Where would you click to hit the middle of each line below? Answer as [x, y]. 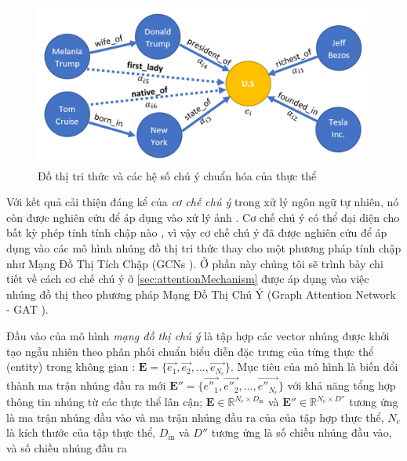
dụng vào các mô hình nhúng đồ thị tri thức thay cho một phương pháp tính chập [204, 248]
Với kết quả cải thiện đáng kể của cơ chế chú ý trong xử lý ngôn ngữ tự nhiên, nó [203, 202]
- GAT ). [27, 309]
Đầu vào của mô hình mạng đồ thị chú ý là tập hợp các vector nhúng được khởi [198, 336]
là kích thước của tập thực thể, [81, 432]
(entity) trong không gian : [71, 367]
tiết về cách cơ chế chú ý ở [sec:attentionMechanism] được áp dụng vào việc [188, 279]
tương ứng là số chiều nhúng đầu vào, [302, 432]
